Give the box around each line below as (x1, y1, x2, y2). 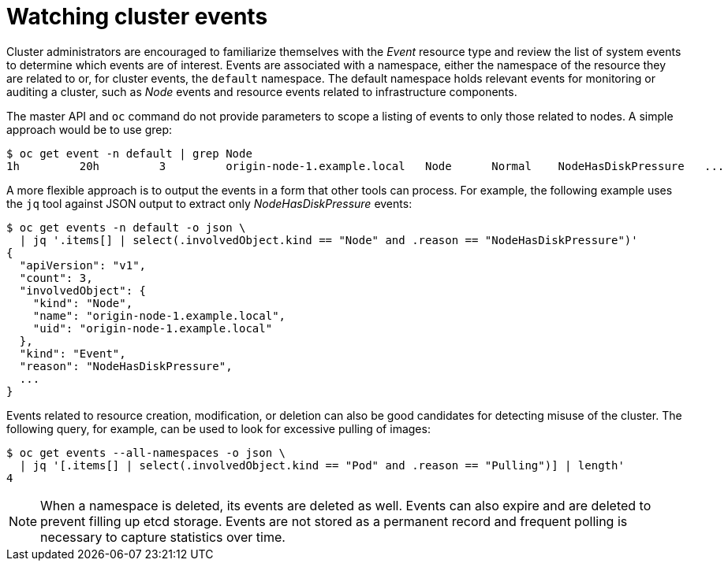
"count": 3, (19, 271, 93, 284)
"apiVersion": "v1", (19, 258, 147, 272)
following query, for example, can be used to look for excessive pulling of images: (6, 421, 431, 435)
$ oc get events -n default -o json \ (6, 220, 246, 234)
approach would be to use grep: (6, 122, 173, 136)
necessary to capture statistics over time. (40, 528, 286, 545)
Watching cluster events (6, 3, 268, 30)
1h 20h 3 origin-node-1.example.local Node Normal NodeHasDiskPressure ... (6, 159, 725, 172)
